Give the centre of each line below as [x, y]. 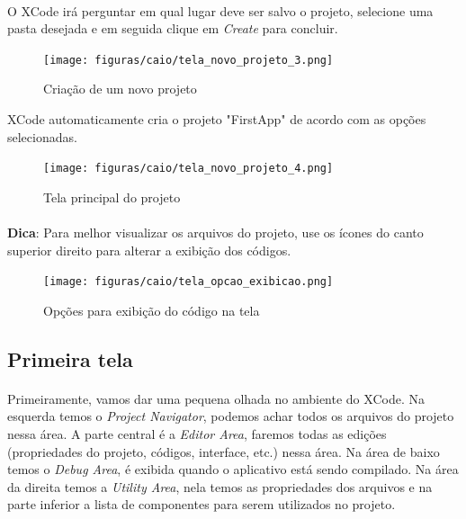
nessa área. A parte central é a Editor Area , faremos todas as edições [197, 434]
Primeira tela [70, 358]
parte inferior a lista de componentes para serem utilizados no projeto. [202, 504]
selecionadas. [42, 136]
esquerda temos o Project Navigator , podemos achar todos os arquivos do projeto [231, 416]
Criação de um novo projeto [120, 89]
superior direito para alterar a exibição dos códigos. [149, 250]
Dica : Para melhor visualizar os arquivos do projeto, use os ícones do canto [215, 233]
